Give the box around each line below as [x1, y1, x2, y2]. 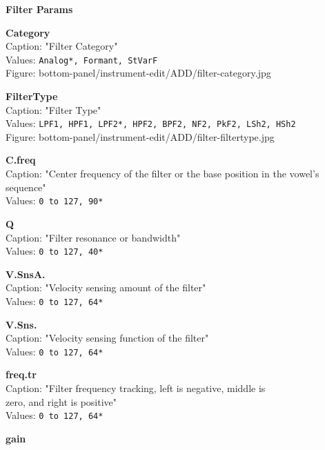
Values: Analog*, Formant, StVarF [6, 52, 158, 66]
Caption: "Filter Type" [6, 102, 101, 117]
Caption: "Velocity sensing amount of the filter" [6, 280, 206, 295]
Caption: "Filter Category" [6, 39, 118, 53]
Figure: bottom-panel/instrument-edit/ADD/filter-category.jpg [6, 66, 271, 80]
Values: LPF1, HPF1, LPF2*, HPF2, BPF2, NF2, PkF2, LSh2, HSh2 [6, 116, 296, 130]
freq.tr [6, 367, 37, 382]
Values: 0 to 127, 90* [6, 193, 104, 208]
